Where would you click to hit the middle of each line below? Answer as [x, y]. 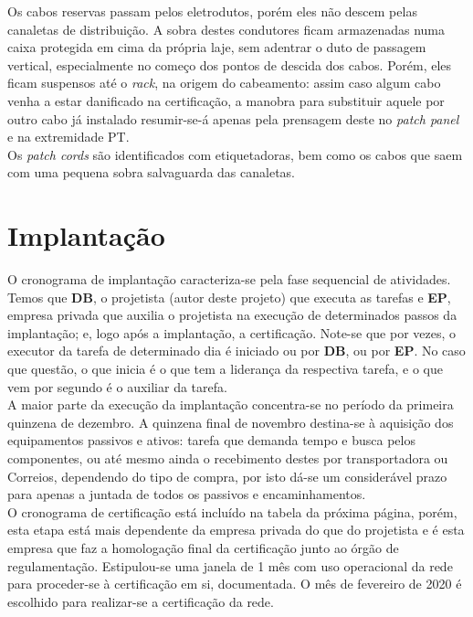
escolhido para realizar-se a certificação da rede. [141, 601]
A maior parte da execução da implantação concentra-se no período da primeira [231, 404]
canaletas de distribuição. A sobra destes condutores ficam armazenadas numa [226, 29]
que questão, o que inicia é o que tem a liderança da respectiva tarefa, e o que [225, 369]
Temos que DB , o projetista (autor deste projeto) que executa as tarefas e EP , [229, 297]
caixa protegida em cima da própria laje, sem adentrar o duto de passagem [217, 47]
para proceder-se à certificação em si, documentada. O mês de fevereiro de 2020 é [235, 584]
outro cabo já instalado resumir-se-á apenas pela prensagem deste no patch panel [233, 118]
